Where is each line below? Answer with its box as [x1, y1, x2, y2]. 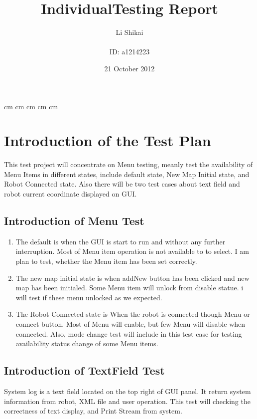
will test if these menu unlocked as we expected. [15, 292, 162, 302]
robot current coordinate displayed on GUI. [4, 189, 137, 199]
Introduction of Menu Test [4, 212, 144, 228]
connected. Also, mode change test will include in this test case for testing [15, 328, 242, 339]
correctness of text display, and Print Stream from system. [4, 406, 182, 416]
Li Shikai [116, 27, 143, 37]
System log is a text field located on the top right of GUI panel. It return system [4, 386, 251, 396]
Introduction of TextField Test [4, 363, 165, 378]
